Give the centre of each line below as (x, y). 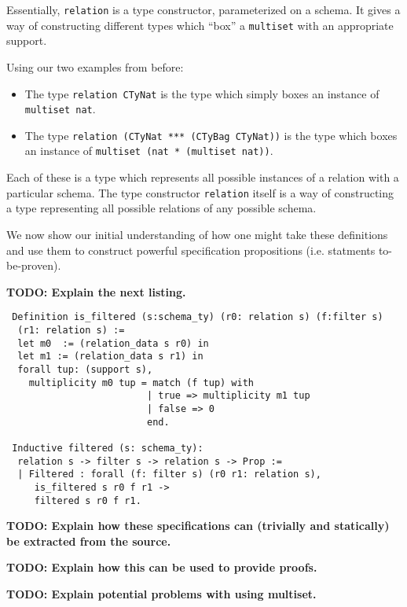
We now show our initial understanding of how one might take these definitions (197, 234)
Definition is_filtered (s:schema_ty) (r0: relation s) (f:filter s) (198, 317)
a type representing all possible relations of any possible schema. (161, 208)
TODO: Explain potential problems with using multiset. (161, 593)
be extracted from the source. (89, 541)
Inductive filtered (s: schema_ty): (108, 448)
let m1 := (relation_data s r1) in (110, 357)
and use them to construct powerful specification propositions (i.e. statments (191, 250)
